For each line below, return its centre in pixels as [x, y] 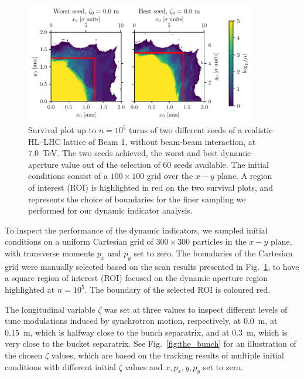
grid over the [170, 176]
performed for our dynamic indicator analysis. [110, 210]
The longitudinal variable [50, 309]
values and [144, 366]
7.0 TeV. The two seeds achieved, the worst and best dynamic [140, 153]
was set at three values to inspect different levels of [196, 309]
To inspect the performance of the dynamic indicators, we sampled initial [136, 230]
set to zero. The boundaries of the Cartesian [213, 253]
